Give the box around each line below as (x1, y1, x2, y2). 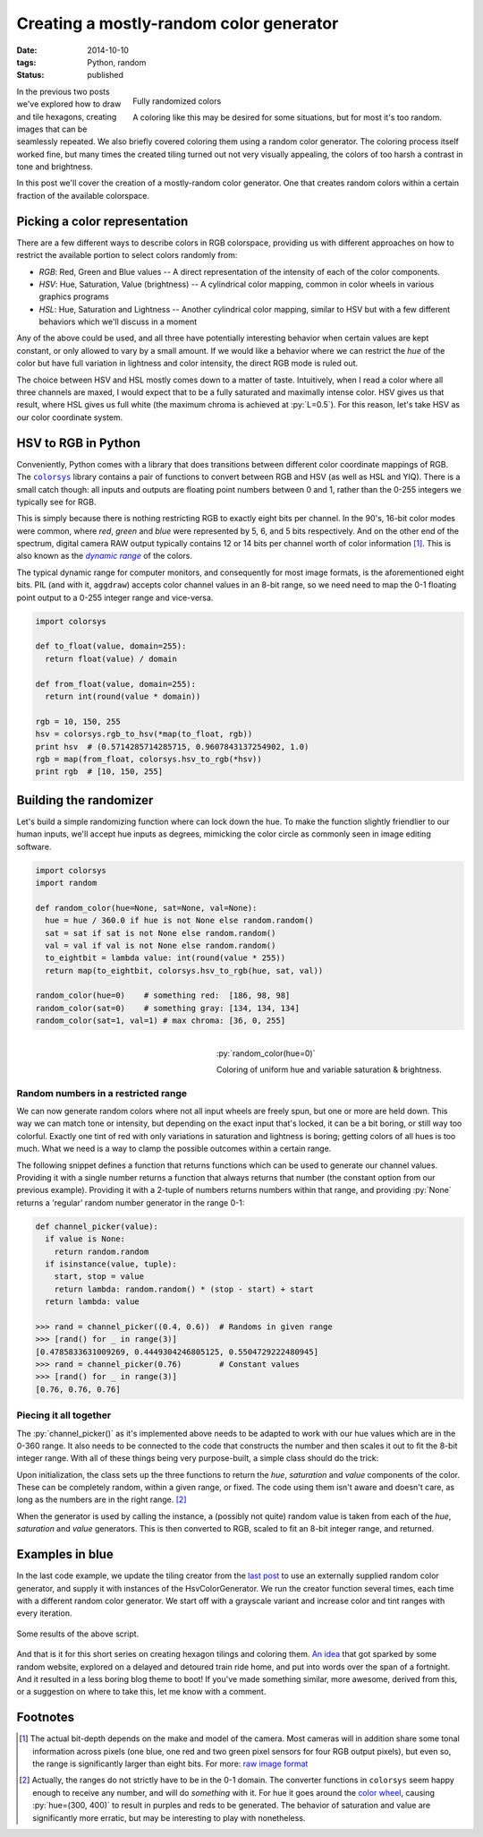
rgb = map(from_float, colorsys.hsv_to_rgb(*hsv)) (35, 753, 263, 764)
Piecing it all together (16, 1409, 112, 1421)
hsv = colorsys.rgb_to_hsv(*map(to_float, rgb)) (35, 729, 253, 739)
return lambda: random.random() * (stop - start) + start (54, 1283, 314, 1294)
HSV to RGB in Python (16, 435, 140, 451)
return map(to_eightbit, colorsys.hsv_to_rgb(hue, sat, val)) (45, 966, 324, 975)
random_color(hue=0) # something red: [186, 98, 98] (35, 991, 291, 1000)
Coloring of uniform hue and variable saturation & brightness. (216, 1064, 442, 1075)
